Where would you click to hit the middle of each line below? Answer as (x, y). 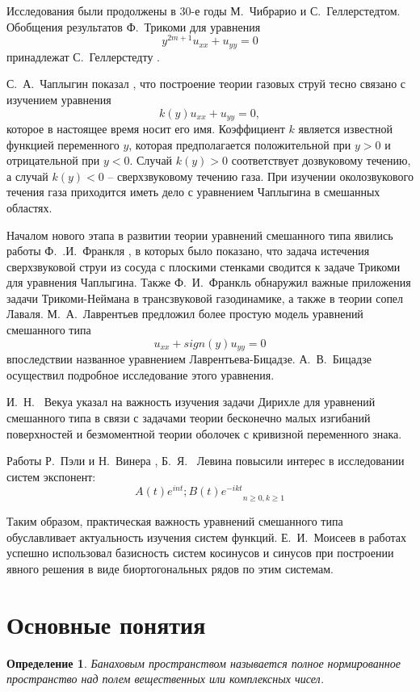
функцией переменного (63, 144)
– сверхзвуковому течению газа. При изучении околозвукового (260, 176)
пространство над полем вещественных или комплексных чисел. (165, 679)
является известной (346, 128)
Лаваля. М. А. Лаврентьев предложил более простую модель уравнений (185, 314)
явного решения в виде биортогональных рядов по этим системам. (170, 568)
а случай (27, 176)
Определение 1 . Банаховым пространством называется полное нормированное (204, 663)
